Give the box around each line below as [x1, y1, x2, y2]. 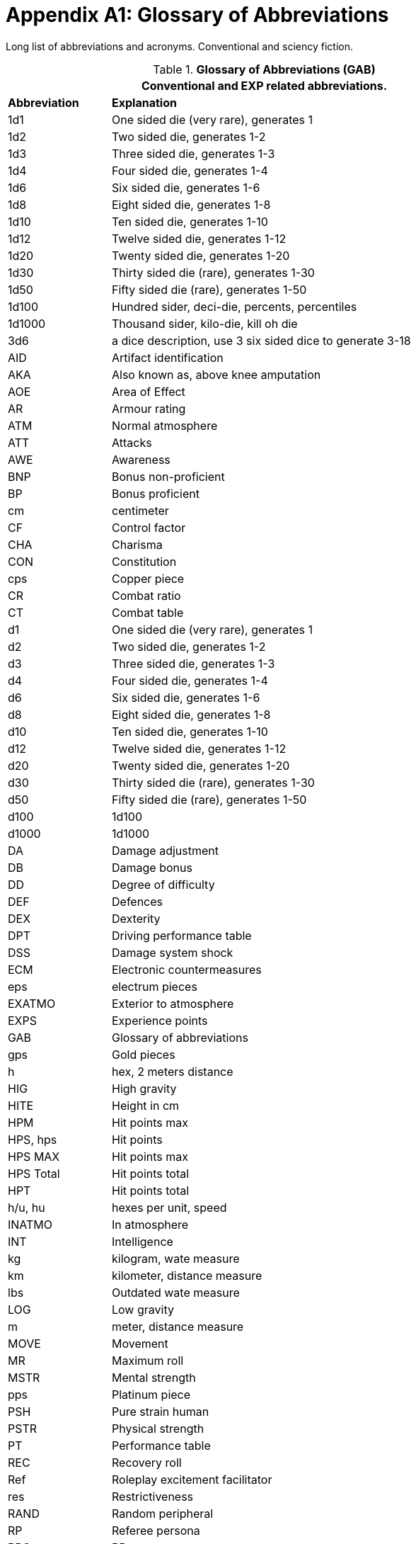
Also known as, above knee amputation [112, 367, 321, 382]
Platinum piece [112, 1387, 191, 1402]
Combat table [112, 605, 184, 620]
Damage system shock [112, 945, 233, 960]
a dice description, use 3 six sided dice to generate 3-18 [112, 333, 411, 348]
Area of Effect [112, 384, 185, 399]
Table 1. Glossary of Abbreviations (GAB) [153, 62, 376, 76]
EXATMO [8, 996, 56, 1011]
